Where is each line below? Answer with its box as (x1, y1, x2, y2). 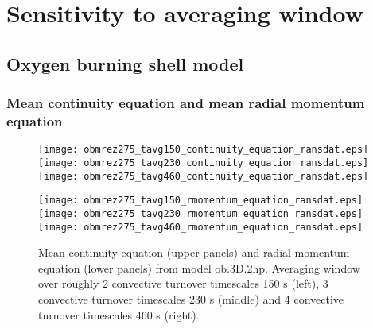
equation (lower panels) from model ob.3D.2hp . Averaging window (38, 259, 360, 276)
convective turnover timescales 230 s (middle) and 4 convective (38, 291, 344, 308)
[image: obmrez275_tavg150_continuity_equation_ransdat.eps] (38, 144, 369, 156)
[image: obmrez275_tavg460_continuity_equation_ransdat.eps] (38, 170, 369, 182)
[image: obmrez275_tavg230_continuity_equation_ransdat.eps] (38, 157, 369, 168)
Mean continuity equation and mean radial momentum (6, 93, 365, 113)
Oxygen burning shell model (6, 51, 244, 75)
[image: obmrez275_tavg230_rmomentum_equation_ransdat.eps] (38, 207, 363, 219)
